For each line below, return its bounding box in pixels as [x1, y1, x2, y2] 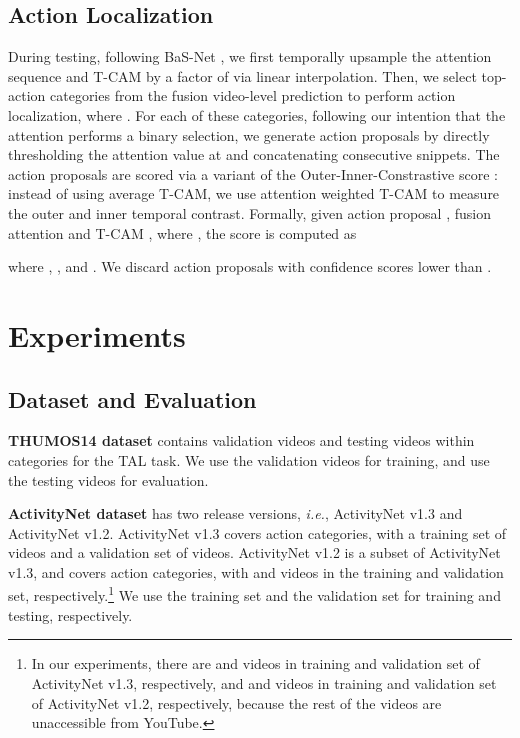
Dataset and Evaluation [8, 383, 257, 414]
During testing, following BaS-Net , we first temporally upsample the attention [8, 46, 492, 67]
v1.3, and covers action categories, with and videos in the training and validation [8, 561, 504, 582]
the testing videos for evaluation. [8, 469, 209, 490]
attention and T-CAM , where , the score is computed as [8, 222, 357, 243]
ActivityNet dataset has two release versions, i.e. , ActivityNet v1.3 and [8, 503, 463, 524]
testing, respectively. [8, 604, 133, 625]
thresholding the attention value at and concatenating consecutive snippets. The [8, 144, 500, 165]
